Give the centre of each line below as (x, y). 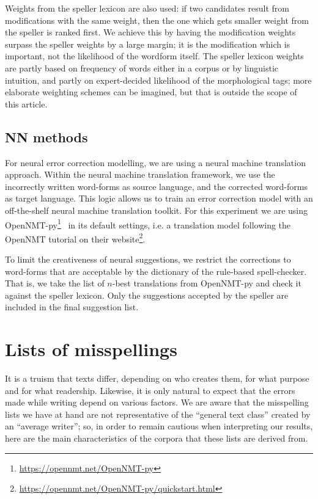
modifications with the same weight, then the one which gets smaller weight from (157, 20)
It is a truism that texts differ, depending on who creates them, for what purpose (157, 378)
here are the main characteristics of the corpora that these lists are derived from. (157, 438)
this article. (26, 104)
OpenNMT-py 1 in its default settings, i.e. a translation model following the (148, 224)
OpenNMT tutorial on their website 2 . (75, 238)
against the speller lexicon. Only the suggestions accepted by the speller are (147, 295)
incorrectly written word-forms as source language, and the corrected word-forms (156, 186)
